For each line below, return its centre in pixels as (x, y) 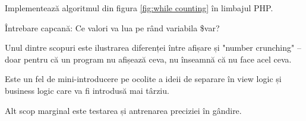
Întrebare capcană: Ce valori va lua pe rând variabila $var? (112, 27)
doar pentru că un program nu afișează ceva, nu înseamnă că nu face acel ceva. (148, 59)
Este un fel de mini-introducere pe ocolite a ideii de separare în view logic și (143, 79)
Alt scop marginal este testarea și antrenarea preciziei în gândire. (123, 110)
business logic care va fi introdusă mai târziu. (87, 90)
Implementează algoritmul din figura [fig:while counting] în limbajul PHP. (139, 8)
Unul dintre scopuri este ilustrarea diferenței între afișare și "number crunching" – (153, 48)
